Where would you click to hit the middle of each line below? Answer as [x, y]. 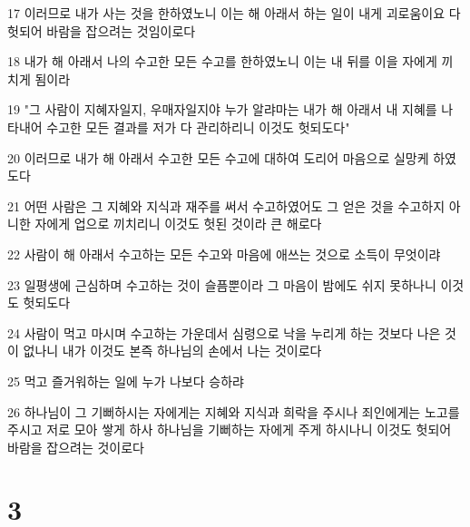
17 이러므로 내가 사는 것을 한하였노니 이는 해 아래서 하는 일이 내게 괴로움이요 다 [234, 13]
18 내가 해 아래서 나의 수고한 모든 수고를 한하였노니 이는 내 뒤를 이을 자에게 [222, 61]
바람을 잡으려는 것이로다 [76, 447]
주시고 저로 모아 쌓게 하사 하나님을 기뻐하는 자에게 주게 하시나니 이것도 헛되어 [230, 429]
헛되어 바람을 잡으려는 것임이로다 [102, 30]
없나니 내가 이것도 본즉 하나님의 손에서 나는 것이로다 [172, 351]
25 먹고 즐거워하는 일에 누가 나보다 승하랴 [126, 381]
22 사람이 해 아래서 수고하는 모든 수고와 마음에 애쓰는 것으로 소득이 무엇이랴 [224, 254]
